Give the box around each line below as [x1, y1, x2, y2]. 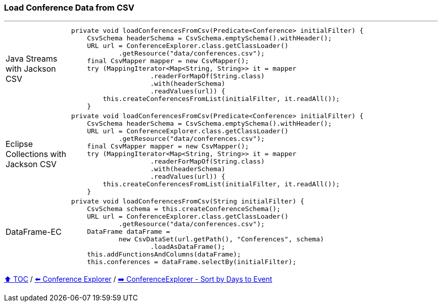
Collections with [6, 148, 67, 159]
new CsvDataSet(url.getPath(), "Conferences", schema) [119, 235, 324, 243]
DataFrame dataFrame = [87, 228, 170, 236]
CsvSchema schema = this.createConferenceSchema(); [87, 205, 281, 213]
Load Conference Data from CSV [4, 3, 135, 13]
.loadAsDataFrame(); [150, 243, 226, 251]
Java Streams [6, 53, 58, 64]
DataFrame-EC [6, 226, 62, 237]
